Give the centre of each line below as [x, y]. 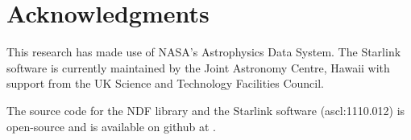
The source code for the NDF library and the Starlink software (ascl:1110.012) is [206, 110]
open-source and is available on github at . [111, 126]
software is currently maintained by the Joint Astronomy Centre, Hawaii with [198, 67]
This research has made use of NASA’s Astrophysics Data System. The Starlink [204, 52]
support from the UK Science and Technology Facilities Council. [166, 83]
